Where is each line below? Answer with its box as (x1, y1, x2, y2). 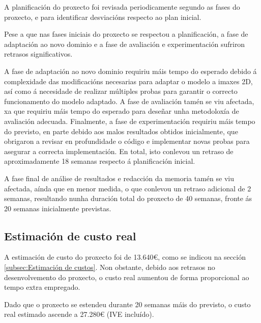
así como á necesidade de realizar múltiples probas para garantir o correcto (4, 86, 238, 96)
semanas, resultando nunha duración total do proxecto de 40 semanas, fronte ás (4, 193, 252, 204)
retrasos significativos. (4, 48, 73, 59)
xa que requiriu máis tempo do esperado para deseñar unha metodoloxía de (4, 106, 239, 116)
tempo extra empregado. (4, 282, 80, 292)
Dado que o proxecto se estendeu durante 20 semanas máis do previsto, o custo (4, 299, 251, 309)
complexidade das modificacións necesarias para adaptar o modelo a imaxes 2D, (4, 76, 253, 86)
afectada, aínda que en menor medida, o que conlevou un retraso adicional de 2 (4, 183, 251, 193)
